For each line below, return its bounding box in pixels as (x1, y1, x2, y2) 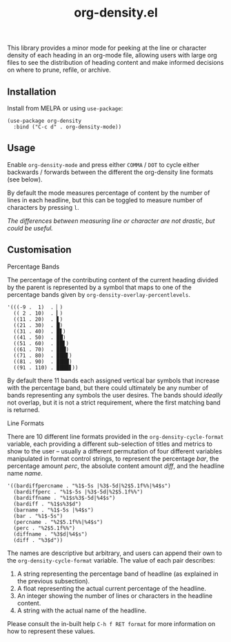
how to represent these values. (7, 627, 95, 635)
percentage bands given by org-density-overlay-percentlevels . (7, 290, 191, 298)
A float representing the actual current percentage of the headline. (17, 584, 207, 592)
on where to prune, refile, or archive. (7, 66, 112, 74)
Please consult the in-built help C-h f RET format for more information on (7, 619, 216, 628)
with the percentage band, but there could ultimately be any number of (7, 383, 209, 391)
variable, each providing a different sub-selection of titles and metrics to (7, 440, 212, 448)
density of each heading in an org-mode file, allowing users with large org (7, 51, 217, 59)
